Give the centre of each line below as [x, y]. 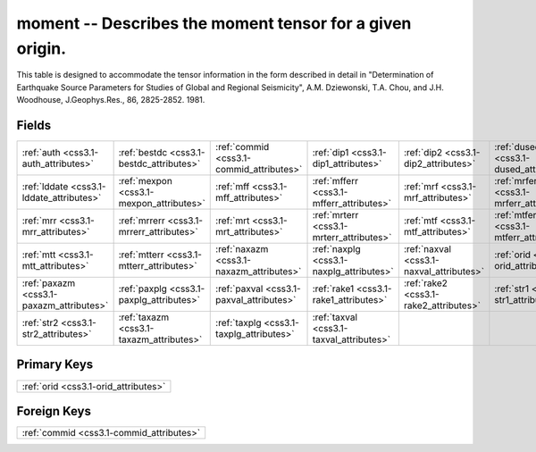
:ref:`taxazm [144, 317]
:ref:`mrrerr [142, 221]
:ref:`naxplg [336, 249]
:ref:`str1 [512, 289]
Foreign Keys [54, 411]
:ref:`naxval [427, 249]
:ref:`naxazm [242, 249]
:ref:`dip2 [423, 153]
